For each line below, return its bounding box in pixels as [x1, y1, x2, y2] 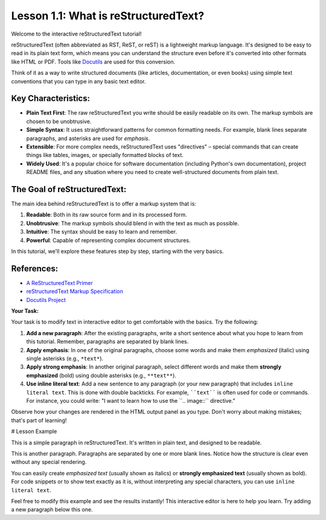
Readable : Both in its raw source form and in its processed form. [26, 211, 187, 219]
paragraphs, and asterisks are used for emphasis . [26, 135, 150, 142]
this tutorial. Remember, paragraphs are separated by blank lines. [26, 338, 189, 345]
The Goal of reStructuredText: [11, 184, 127, 194]
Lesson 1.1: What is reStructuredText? [11, 9, 205, 22]
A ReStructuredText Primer [26, 279, 93, 286]
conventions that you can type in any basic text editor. [11, 77, 146, 85]
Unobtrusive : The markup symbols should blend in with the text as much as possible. [26, 219, 240, 226]
